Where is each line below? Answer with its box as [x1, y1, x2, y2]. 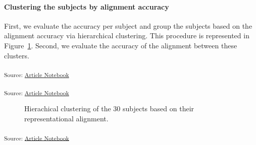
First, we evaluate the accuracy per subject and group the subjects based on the [4, 20, 252, 31]
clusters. [4, 50, 29, 60]
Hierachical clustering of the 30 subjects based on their [24, 103, 194, 114]
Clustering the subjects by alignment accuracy [4, 1, 169, 12]
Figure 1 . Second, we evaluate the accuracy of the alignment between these [4, 40, 237, 50]
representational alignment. [24, 113, 109, 124]
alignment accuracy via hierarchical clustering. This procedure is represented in [4, 30, 249, 41]
